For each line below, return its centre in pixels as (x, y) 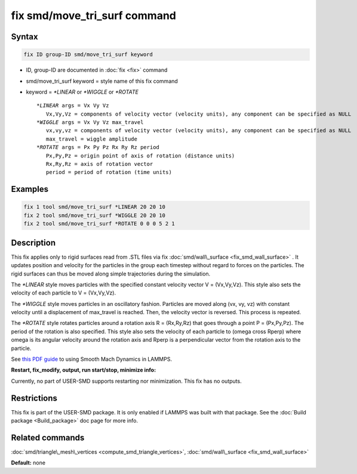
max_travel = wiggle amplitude (91, 139)
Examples (30, 189)
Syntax (24, 37)
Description (33, 242)
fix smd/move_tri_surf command (93, 16)
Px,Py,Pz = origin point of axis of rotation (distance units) (140, 156)
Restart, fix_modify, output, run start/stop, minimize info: (84, 370)
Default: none (28, 463)
